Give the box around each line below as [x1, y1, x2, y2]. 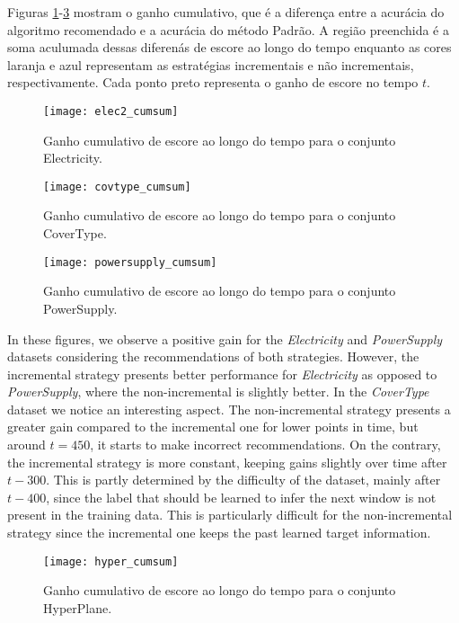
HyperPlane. [43, 598, 112, 617]
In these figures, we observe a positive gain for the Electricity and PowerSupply [7, 329, 443, 348]
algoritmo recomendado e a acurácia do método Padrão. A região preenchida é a [7, 20, 449, 39]
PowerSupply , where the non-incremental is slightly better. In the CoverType [7, 382, 429, 401]
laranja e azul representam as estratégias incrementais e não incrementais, [7, 55, 414, 74]
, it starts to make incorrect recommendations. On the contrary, [90, 435, 441, 454]
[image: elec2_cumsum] [43, 104, 179, 118]
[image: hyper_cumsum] [43, 555, 179, 568]
